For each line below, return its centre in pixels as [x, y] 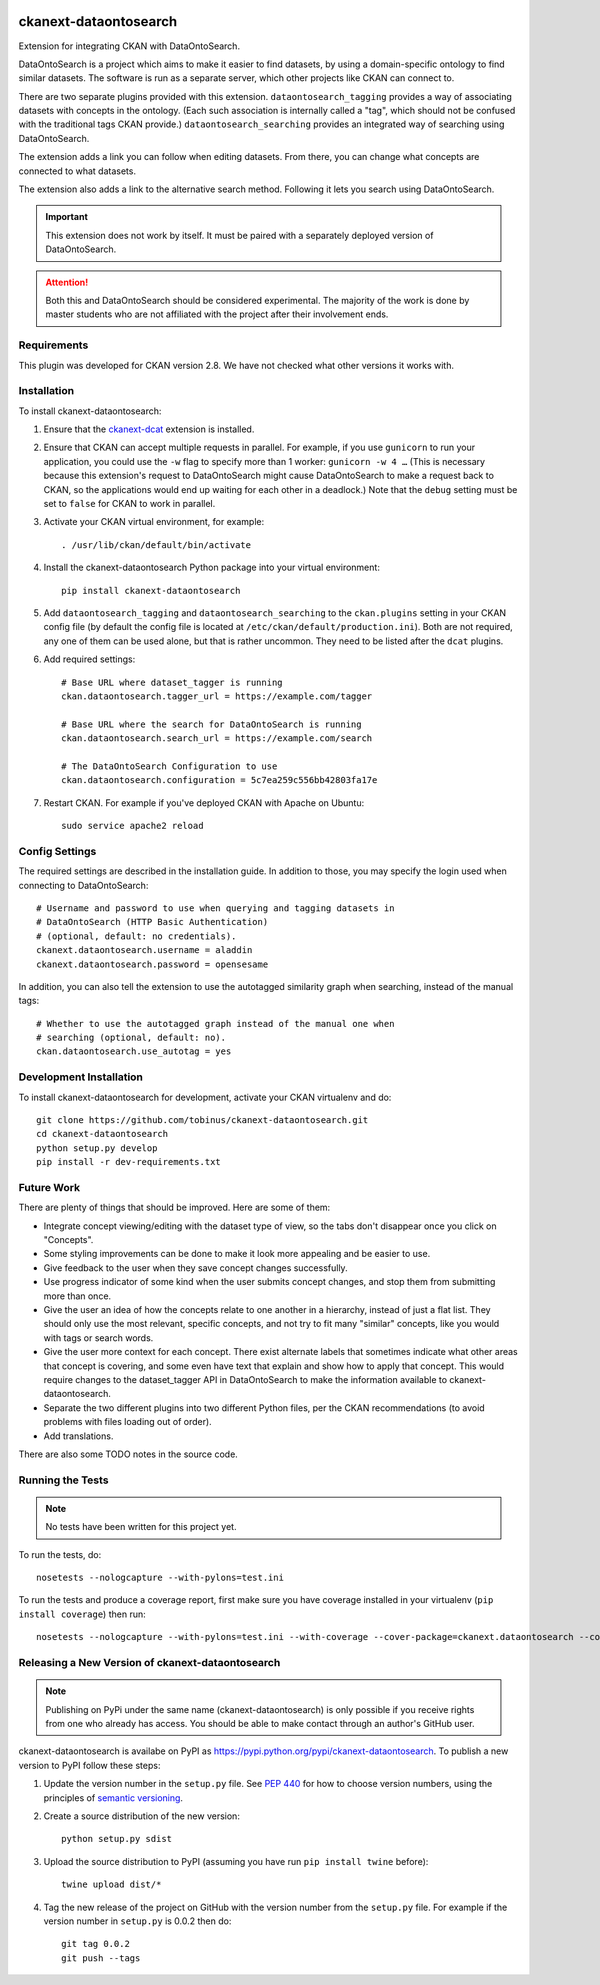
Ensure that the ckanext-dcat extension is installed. [149, 429]
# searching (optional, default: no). [131, 1038]
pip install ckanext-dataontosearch [151, 590]
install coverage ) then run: [82, 1614]
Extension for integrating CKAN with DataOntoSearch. [129, 46]
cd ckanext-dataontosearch [102, 1134]
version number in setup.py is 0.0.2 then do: [137, 1921]
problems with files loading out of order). [127, 1422]
